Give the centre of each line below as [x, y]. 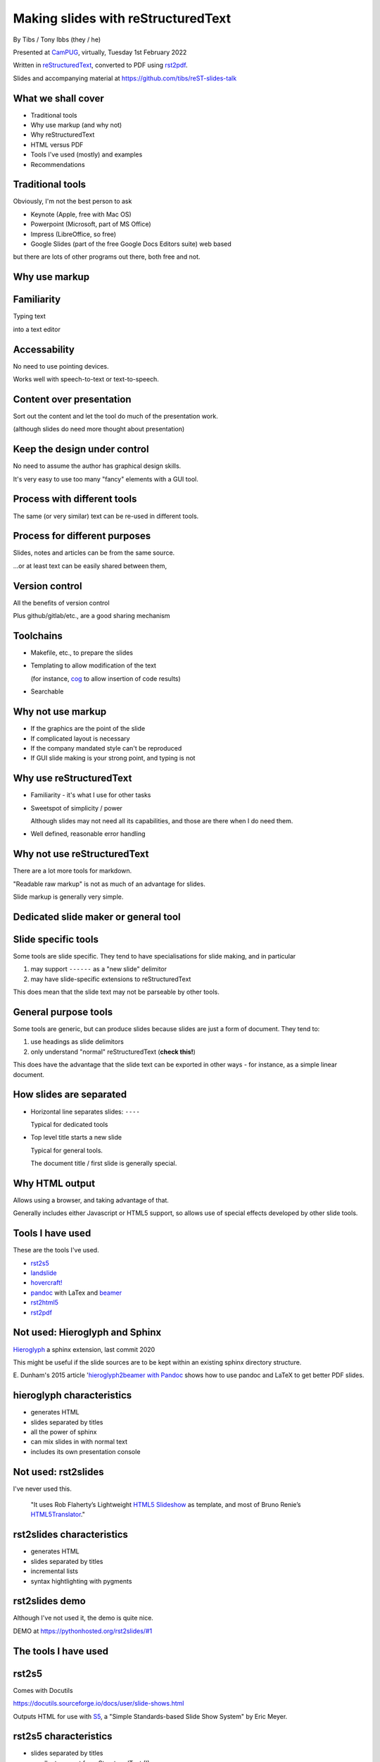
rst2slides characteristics [70, 1535]
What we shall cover [59, 98]
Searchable [47, 691]
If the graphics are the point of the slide [88, 729]
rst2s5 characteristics [63, 1736]
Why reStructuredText [63, 135]
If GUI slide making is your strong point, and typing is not [113, 758]
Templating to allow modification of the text [93, 665]
